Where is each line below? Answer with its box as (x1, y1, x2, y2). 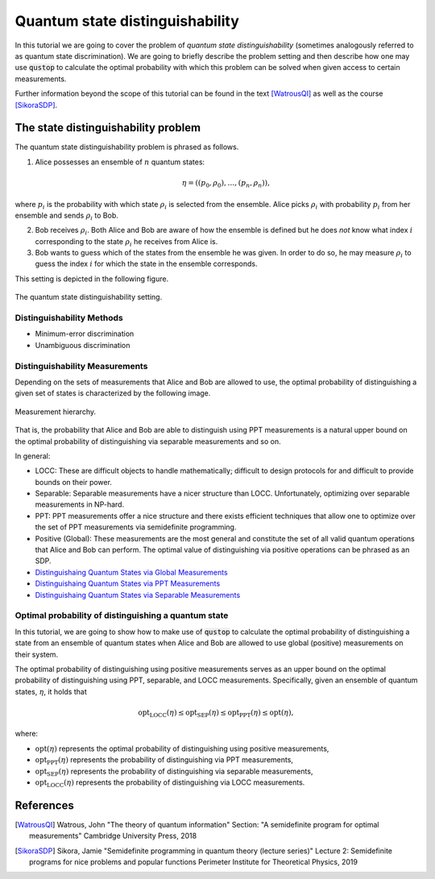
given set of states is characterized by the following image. (14, 388, 211, 398)
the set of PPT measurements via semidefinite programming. (35, 522, 237, 532)
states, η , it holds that (14, 686, 88, 696)
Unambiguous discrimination (35, 340, 130, 350)
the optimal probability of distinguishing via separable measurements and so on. (14, 436, 281, 446)
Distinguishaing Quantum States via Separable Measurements (35, 590, 241, 599)
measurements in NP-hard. (35, 500, 125, 509)
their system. (14, 649, 59, 659)
